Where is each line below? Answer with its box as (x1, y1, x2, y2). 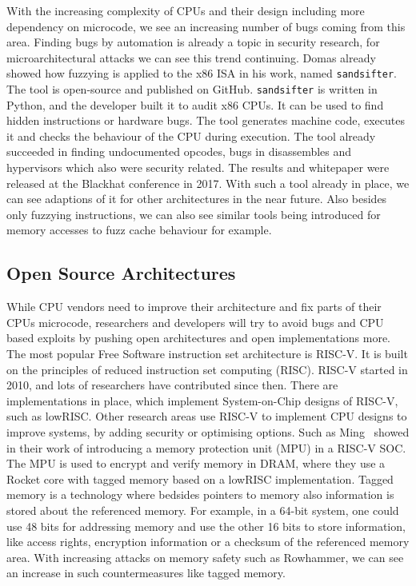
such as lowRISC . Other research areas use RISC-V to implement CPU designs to (6, 408, 407, 425)
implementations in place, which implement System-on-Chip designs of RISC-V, (6, 392, 398, 409)
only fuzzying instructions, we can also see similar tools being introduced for (6, 205, 381, 222)
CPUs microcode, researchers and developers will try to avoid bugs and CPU (6, 313, 384, 330)
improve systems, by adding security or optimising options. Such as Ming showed (6, 423, 410, 440)
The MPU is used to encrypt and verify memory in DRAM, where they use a (6, 455, 386, 472)
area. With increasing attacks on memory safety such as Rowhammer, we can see (6, 548, 404, 565)
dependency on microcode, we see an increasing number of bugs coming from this (6, 18, 406, 34)
